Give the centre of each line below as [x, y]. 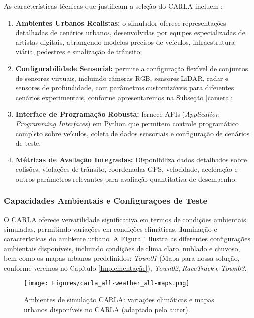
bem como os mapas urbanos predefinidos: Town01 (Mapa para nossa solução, [122, 258]
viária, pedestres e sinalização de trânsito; [79, 52]
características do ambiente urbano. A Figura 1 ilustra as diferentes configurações [127, 238]
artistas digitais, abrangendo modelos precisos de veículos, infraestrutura [125, 42]
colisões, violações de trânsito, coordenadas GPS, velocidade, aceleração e [127, 169]
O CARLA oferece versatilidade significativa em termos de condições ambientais [125, 219]
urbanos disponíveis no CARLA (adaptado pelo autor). [107, 309]
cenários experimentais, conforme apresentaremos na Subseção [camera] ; [124, 97]
